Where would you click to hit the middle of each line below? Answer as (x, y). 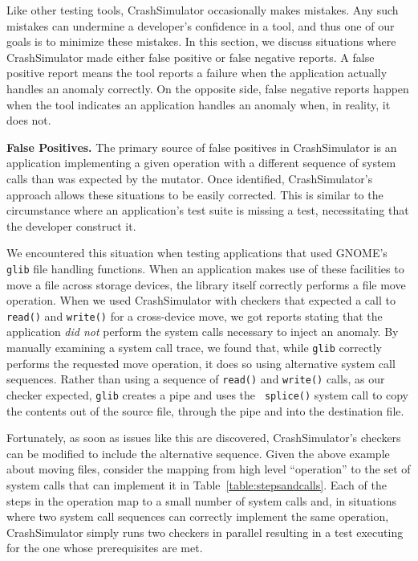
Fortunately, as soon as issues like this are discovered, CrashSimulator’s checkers (204, 438)
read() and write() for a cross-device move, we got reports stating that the (195, 315)
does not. (29, 120)
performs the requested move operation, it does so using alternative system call (201, 363)
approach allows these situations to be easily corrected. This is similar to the (195, 194)
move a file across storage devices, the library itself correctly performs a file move (206, 284)
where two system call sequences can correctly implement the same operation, (198, 516)
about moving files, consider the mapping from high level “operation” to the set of (209, 469)
